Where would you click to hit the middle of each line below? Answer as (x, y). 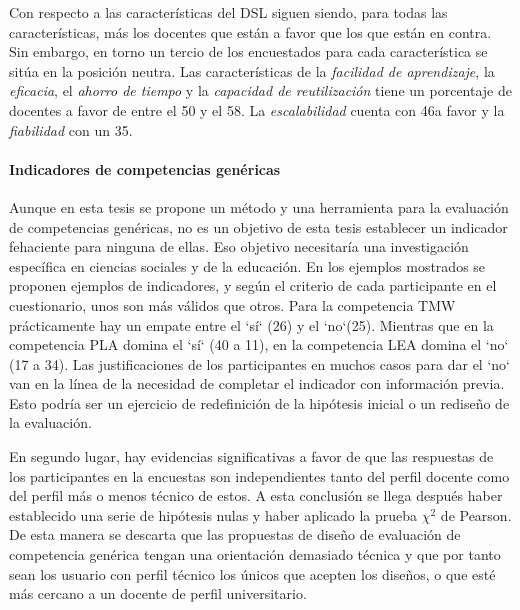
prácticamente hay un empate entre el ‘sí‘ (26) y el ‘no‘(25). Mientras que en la (251, 324)
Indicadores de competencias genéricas (145, 168)
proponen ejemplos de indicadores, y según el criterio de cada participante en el (253, 285)
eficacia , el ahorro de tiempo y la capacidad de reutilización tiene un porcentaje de (261, 90)
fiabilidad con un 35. (71, 129)
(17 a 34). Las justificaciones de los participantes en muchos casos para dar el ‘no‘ (259, 363)
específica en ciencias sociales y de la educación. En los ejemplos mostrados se (247, 265)
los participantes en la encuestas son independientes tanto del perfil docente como (259, 475)
